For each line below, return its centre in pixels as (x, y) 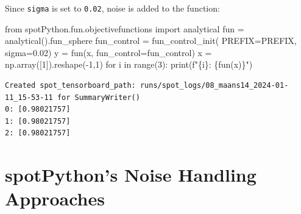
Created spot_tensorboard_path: (70, 86)
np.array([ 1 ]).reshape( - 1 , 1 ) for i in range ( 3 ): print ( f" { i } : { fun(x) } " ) (129, 64)
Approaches (55, 198)
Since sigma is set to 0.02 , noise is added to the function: (112, 8)
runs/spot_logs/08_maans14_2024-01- (214, 86)
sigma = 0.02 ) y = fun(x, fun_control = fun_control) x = (108, 52)
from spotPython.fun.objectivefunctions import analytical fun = (125, 28)
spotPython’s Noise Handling (131, 175)
